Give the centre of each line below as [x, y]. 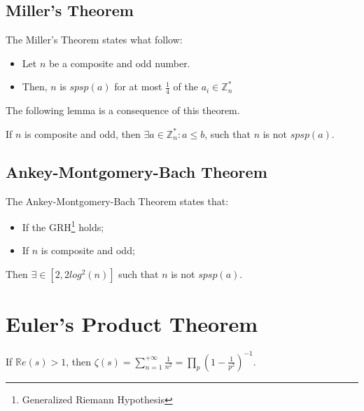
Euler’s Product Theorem [132, 324]
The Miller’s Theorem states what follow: [94, 40]
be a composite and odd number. [119, 63]
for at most [138, 86]
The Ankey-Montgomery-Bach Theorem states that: [117, 201]
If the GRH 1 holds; [63, 226]
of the [185, 86]
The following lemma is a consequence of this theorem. [123, 110]
